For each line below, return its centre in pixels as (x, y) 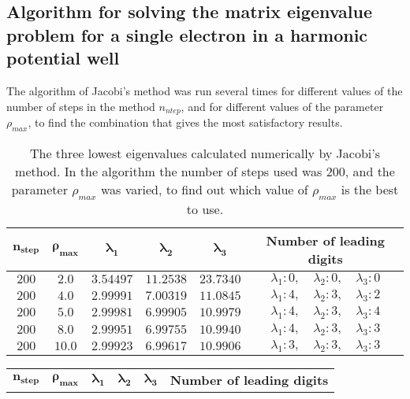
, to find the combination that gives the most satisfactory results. (185, 122)
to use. (205, 209)
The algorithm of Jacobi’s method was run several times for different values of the (205, 90)
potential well (63, 58)
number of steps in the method (81, 106)
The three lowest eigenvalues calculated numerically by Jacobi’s (205, 153)
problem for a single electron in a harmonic (187, 34)
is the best (370, 189)
